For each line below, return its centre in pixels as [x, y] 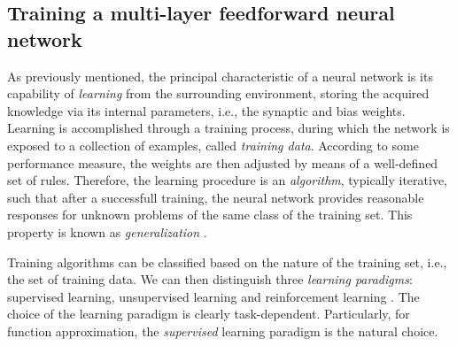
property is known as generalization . [107, 231]
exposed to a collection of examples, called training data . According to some [213, 145]
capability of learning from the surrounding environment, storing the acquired [218, 93]
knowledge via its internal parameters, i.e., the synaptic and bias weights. [206, 110]
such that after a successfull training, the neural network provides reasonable [216, 197]
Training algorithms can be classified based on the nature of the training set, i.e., [227, 261]
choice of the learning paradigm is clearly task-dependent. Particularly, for [209, 314]
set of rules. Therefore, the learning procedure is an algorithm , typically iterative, [227, 180]
